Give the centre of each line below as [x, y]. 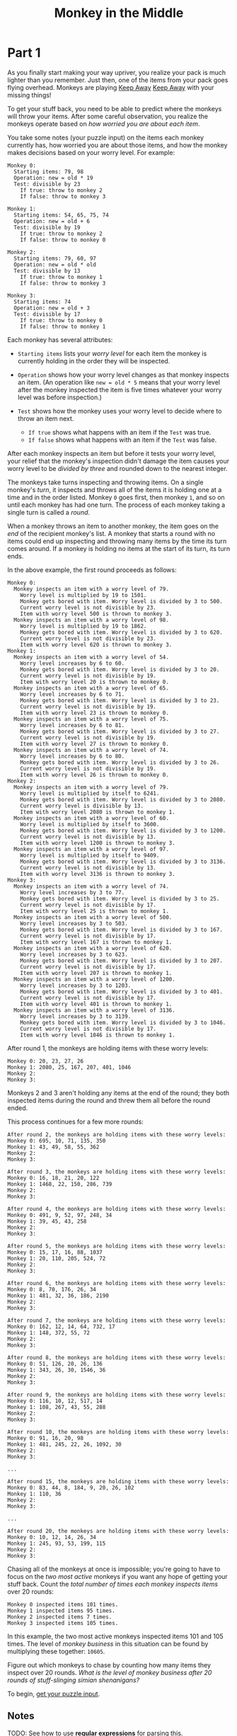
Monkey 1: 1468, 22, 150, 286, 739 [60, 1184]
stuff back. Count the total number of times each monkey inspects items [112, 1584]
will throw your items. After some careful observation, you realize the [108, 116]
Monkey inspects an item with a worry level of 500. [93, 917]
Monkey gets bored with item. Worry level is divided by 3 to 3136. [123, 862]
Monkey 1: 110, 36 [34, 1494]
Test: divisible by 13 [47, 270]
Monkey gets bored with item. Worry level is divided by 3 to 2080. [123, 799]
